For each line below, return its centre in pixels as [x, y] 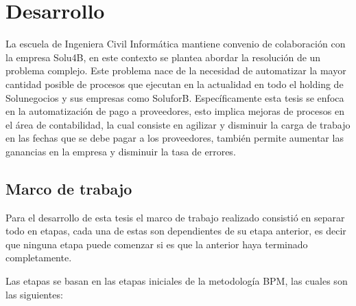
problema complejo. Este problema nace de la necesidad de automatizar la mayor [176, 70]
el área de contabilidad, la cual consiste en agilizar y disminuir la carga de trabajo [178, 124]
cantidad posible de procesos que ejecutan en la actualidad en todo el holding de [175, 84]
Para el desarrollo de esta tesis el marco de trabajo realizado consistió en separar [175, 217]
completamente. [39, 258]
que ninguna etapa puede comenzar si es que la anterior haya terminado [157, 244]
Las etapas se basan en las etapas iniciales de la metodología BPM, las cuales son [177, 281]
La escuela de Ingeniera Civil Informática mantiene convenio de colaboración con [176, 44]
